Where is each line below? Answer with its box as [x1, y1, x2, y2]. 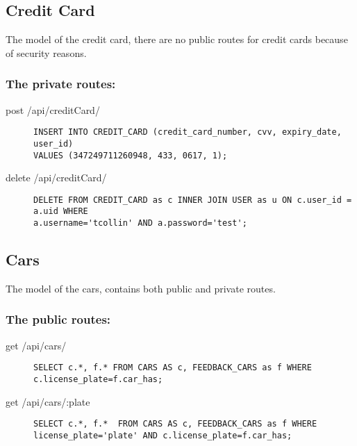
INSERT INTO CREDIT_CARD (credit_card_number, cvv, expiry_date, [33, 127, 342, 138]
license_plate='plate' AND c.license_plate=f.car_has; [33, 430, 292, 440]
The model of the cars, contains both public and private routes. [6, 281, 276, 295]
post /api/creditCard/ [6, 102, 100, 117]
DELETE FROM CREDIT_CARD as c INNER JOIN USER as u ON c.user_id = [33, 195, 352, 205]
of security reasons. [6, 45, 87, 60]
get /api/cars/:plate [6, 394, 90, 408]
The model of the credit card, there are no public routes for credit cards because [6, 32, 348, 47]
